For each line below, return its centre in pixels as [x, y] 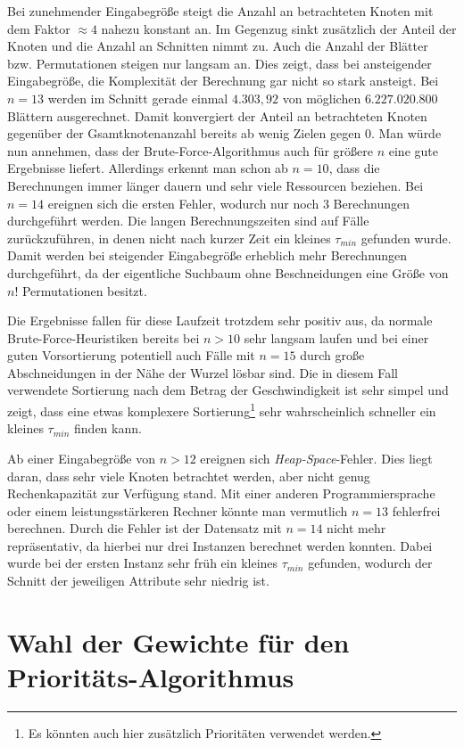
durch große [332, 355]
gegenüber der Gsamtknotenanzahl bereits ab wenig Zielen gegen [184, 133]
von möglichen [322, 98]
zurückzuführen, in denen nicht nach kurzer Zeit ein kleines [169, 238]
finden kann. [108, 428]
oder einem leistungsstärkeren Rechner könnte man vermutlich [178, 510]
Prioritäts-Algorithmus [151, 677]
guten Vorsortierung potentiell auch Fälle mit [131, 355]
